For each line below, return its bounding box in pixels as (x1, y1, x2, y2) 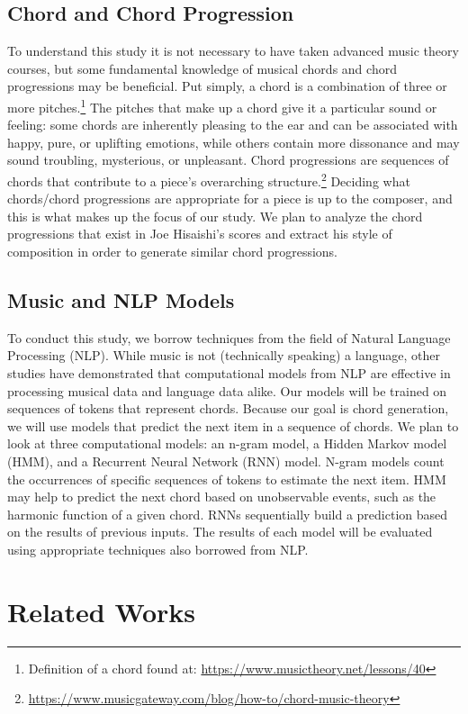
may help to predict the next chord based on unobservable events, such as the (7, 487, 436, 506)
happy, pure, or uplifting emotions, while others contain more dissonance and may (7, 132, 460, 151)
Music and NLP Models (7, 286, 235, 314)
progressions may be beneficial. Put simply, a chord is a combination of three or (7, 77, 447, 95)
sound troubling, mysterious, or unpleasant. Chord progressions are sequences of (7, 150, 449, 169)
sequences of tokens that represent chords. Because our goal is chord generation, (7, 399, 449, 418)
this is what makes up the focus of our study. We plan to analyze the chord (7, 206, 423, 225)
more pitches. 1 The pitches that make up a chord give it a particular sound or (7, 95, 437, 116)
